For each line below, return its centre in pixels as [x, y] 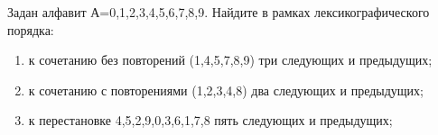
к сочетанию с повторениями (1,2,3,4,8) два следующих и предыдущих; [226, 90]
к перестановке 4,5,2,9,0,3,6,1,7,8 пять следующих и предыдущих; [210, 120]
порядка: [31, 29]
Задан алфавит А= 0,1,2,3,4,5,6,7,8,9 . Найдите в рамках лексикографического [219, 12]
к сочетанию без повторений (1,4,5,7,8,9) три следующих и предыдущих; [230, 60]
